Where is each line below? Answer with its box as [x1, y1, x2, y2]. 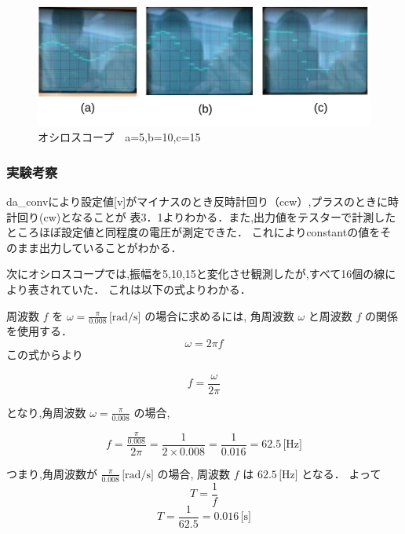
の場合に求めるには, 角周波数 [144, 307, 294, 324]
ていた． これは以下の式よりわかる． [60, 281, 251, 298]
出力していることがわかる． [38, 239, 182, 255]
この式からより [6, 346, 83, 363]
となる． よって [301, 465, 381, 481]
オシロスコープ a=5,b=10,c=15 [38, 129, 201, 145]
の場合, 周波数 [157, 465, 231, 481]
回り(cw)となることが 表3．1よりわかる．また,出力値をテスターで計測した [16, 208, 396, 225]
